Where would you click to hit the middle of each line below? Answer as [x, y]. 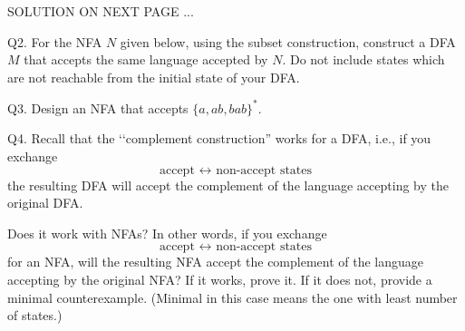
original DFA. [45, 203]
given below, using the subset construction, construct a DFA [288, 41]
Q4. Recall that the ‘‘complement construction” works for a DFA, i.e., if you [219, 138]
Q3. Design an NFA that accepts [98, 107]
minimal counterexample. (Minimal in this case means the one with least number [232, 297]
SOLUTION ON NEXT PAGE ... [101, 11]
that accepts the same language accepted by [146, 59]
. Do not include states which [363, 59]
